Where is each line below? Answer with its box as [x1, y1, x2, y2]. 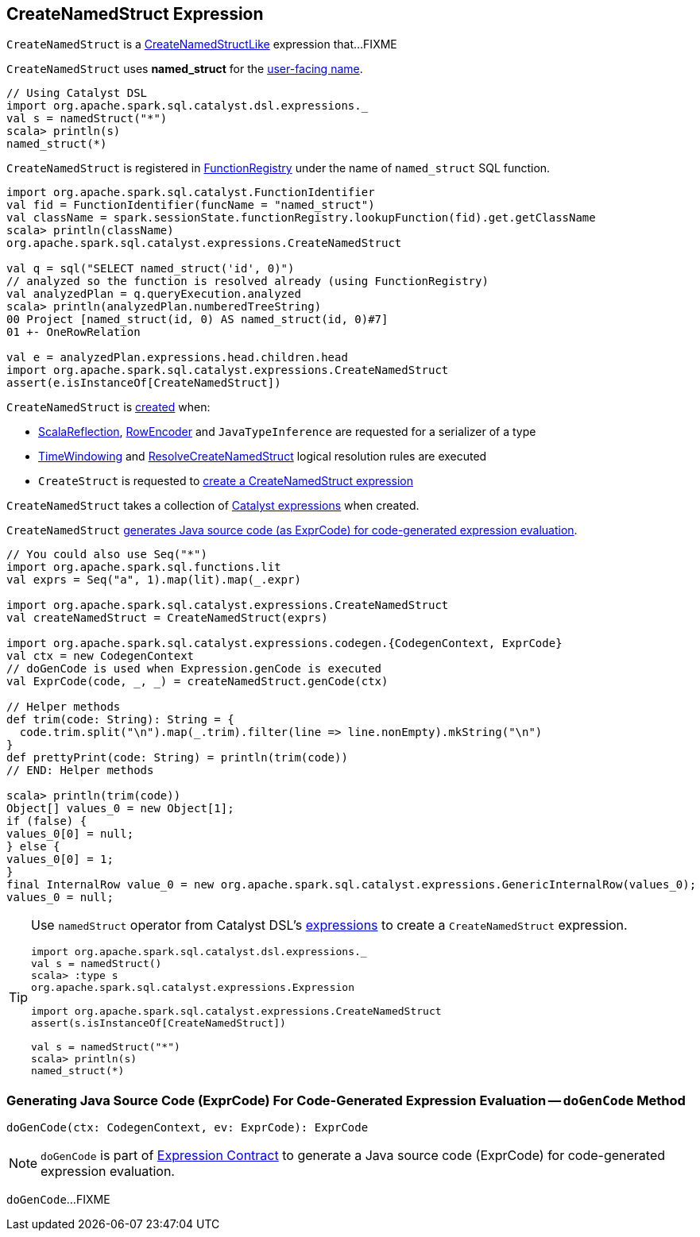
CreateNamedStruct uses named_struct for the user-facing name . [6, 62, 363, 76]
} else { [6, 840, 60, 854]
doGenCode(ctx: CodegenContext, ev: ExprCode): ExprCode [6, 1121, 369, 1135]
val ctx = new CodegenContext [6, 649, 195, 663]
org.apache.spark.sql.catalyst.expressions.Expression [31, 981, 354, 994]
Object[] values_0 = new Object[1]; [6, 802, 234, 815]
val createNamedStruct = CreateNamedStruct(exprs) [6, 611, 328, 625]
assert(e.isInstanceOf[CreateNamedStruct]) [6, 376, 281, 390]
